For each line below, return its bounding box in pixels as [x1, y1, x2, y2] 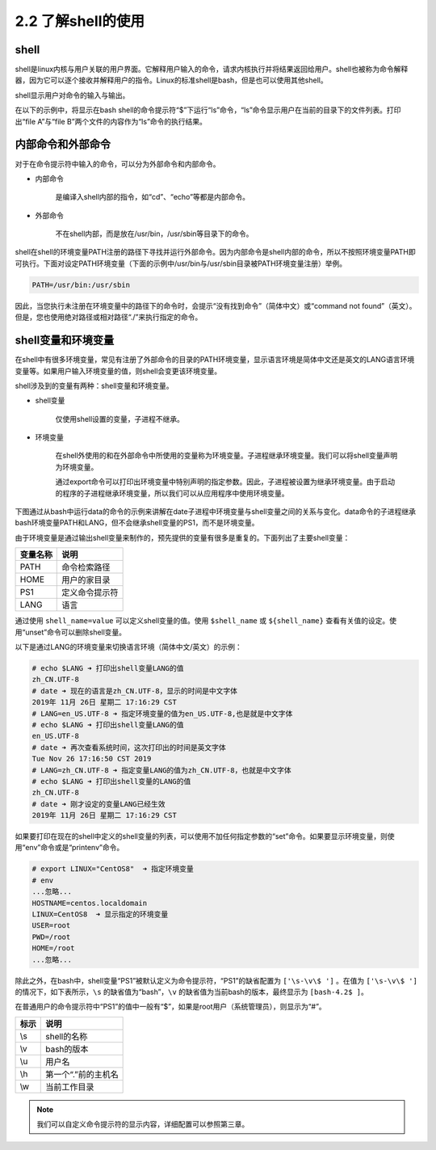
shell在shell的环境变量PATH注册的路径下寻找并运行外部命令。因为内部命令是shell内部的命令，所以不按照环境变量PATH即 [15, 247, 416, 257]
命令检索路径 [61, 562, 111, 573]
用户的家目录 [61, 575, 111, 586]
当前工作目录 [45, 1081, 94, 1093]
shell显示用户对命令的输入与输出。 [15, 90, 130, 100]
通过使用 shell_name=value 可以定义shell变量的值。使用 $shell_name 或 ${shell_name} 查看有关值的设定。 [15, 616, 390, 626]
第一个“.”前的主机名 [45, 1068, 119, 1080]
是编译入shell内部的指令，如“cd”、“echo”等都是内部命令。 [55, 192, 250, 202]
